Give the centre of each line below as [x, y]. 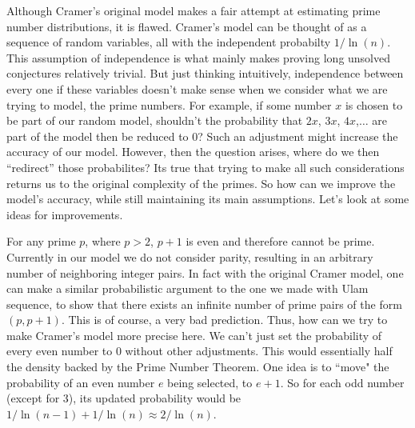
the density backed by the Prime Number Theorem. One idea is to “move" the [198, 367]
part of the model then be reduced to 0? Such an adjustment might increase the [202, 136]
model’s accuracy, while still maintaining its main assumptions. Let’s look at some [208, 199]
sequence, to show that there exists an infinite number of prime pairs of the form [204, 304]
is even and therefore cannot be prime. [280, 241]
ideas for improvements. [65, 214]
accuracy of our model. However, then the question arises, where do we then [193, 152]
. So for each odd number [342, 382]
